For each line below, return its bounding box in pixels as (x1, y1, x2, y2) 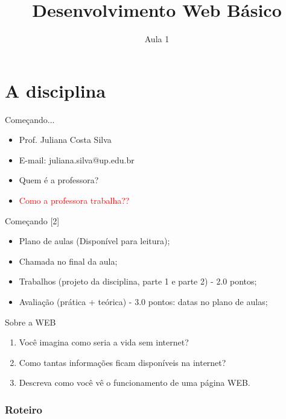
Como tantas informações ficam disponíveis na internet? (19, 356, 226, 368)
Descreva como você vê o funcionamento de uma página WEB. (19, 376, 250, 389)
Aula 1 (144, 33, 170, 45)
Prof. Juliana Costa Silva (19, 133, 112, 146)
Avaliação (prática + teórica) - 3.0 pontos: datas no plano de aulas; (19, 295, 268, 307)
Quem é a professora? (19, 174, 99, 186)
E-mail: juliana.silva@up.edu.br (19, 153, 135, 166)
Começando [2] (5, 214, 60, 227)
